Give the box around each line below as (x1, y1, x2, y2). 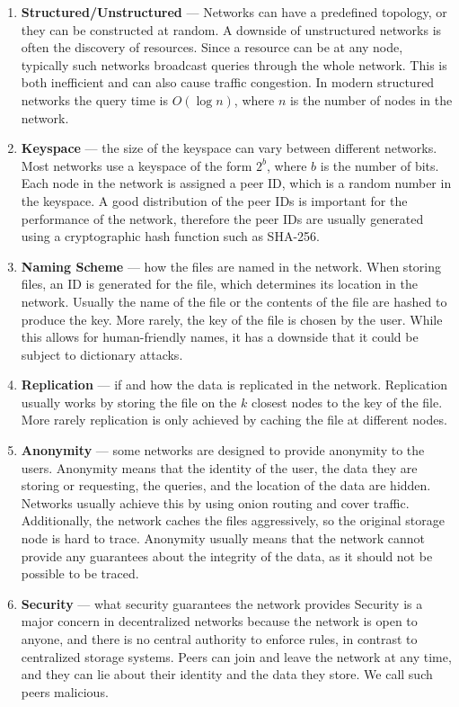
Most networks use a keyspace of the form (21, 156, 252, 175)
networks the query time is (21, 90, 168, 109)
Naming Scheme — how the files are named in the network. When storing (21, 256, 441, 275)
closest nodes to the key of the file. (251, 392, 443, 411)
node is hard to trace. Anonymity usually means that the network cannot (21, 529, 425, 548)
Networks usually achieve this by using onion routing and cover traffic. (21, 493, 410, 512)
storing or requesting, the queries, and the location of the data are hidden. (21, 476, 431, 495)
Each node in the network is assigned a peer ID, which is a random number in (21, 174, 452, 192)
